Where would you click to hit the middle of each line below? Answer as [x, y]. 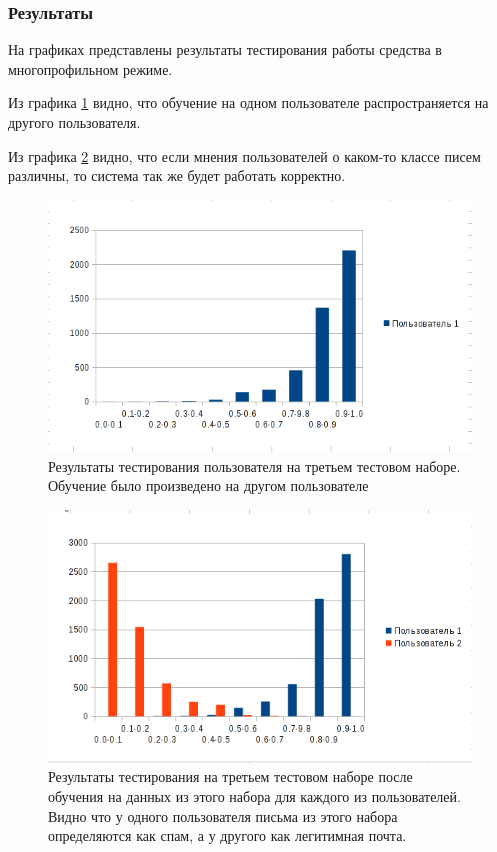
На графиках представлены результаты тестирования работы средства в [225, 49]
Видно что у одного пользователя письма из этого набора [223, 815]
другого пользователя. [74, 122]
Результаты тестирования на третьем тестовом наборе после [230, 776]
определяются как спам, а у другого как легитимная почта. [227, 835]
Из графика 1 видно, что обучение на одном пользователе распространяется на [248, 102]
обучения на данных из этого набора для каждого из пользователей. [254, 795]
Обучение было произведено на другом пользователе [208, 485]
